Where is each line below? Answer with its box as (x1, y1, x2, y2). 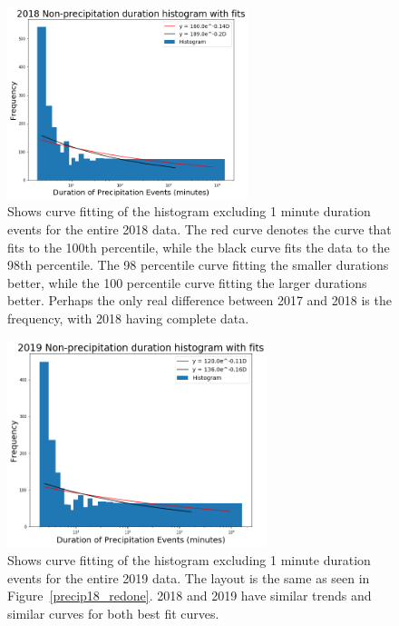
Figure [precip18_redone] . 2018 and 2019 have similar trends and (7, 586, 372, 605)
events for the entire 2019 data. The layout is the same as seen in (7, 568, 370, 587)
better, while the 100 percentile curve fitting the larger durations (7, 273, 367, 292)
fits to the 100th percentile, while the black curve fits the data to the (7, 237, 390, 256)
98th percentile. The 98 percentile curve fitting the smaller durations (7, 255, 389, 274)
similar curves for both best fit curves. (7, 603, 219, 622)
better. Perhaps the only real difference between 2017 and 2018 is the (7, 291, 392, 310)
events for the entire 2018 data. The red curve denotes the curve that (7, 220, 392, 239)
